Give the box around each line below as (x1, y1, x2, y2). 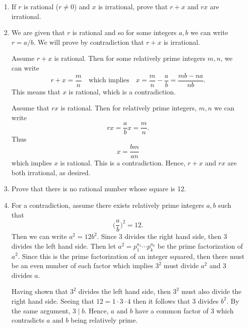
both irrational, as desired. (11, 167, 91, 177)
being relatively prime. (70, 315, 138, 325)
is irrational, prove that (98, 1, 168, 11)
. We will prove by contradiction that (33, 36, 144, 47)
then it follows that (132, 295, 190, 306)
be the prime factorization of (157, 240, 243, 251)
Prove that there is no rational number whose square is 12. (11, 183, 186, 194)
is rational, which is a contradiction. (68, 86, 176, 96)
